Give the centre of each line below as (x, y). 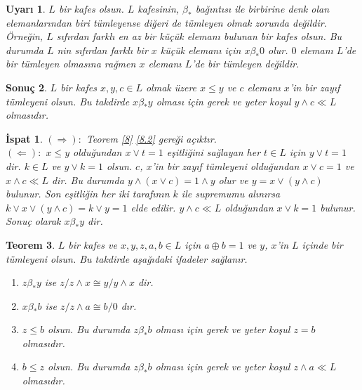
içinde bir (322, 244)
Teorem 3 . (31, 244)
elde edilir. (153, 207)
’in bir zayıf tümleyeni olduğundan (226, 165)
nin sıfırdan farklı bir (102, 50)
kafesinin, (159, 8)
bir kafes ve (93, 244)
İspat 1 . (24, 138)
